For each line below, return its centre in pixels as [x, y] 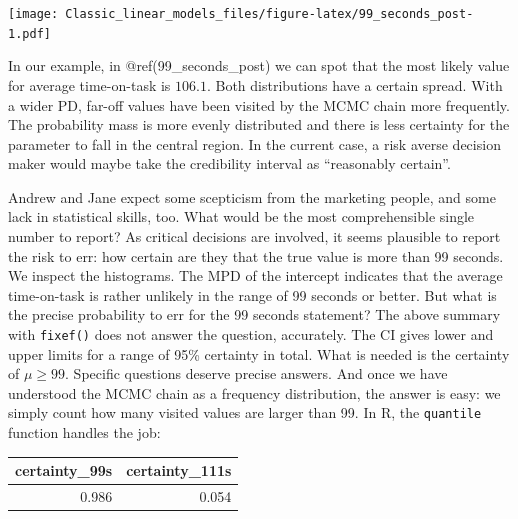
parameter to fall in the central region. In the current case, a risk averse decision [254, 143]
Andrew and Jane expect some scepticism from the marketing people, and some [252, 196]
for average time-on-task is [89, 84]
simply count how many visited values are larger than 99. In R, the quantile [245, 412]
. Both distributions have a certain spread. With [354, 84]
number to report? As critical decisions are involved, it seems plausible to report [254, 236]
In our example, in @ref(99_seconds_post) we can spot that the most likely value [259, 65]
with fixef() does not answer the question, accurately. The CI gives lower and [251, 334]
